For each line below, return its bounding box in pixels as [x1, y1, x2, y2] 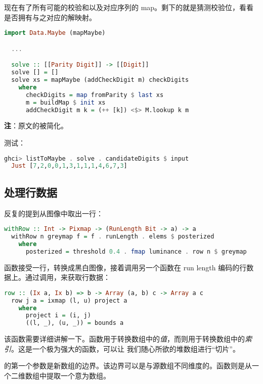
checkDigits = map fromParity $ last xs [25, 91, 164, 99]
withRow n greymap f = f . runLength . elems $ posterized [11, 232, 214, 240]
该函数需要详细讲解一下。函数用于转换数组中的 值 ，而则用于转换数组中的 [4, 333, 245, 344]
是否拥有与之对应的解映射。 [4, 12, 96, 22]
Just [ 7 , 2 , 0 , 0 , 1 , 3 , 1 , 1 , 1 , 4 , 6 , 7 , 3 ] [11, 162, 127, 170]
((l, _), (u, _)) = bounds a [25, 319, 124, 327]
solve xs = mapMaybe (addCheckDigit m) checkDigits [11, 76, 189, 83]
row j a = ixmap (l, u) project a [11, 297, 127, 304]
